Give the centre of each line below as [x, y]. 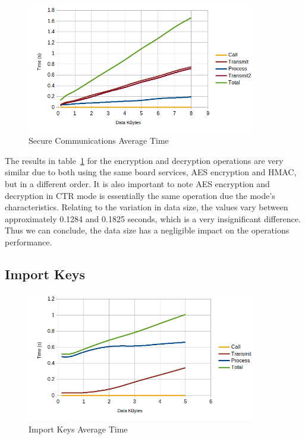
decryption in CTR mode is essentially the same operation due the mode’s [140, 195]
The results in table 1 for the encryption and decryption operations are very [144, 160]
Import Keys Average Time [78, 429]
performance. [29, 241]
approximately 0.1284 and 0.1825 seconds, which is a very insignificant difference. [153, 218]
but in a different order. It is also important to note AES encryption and [137, 183]
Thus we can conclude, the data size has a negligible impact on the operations [147, 230]
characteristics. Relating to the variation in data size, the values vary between [147, 207]
